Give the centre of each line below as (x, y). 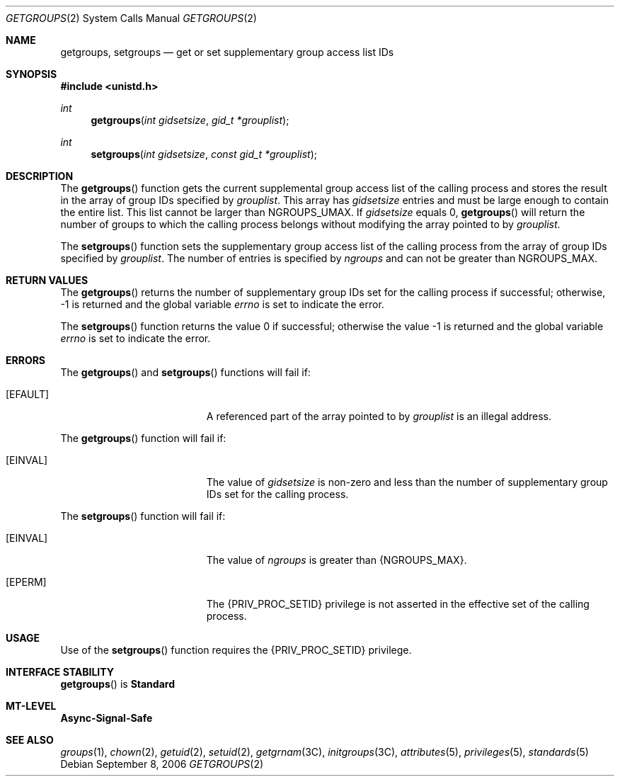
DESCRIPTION (40, 176)
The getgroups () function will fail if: (143, 438)
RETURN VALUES (47, 280)
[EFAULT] (28, 394)
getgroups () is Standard (117, 684)
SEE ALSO (30, 740)
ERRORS (26, 360)
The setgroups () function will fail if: (143, 516)
